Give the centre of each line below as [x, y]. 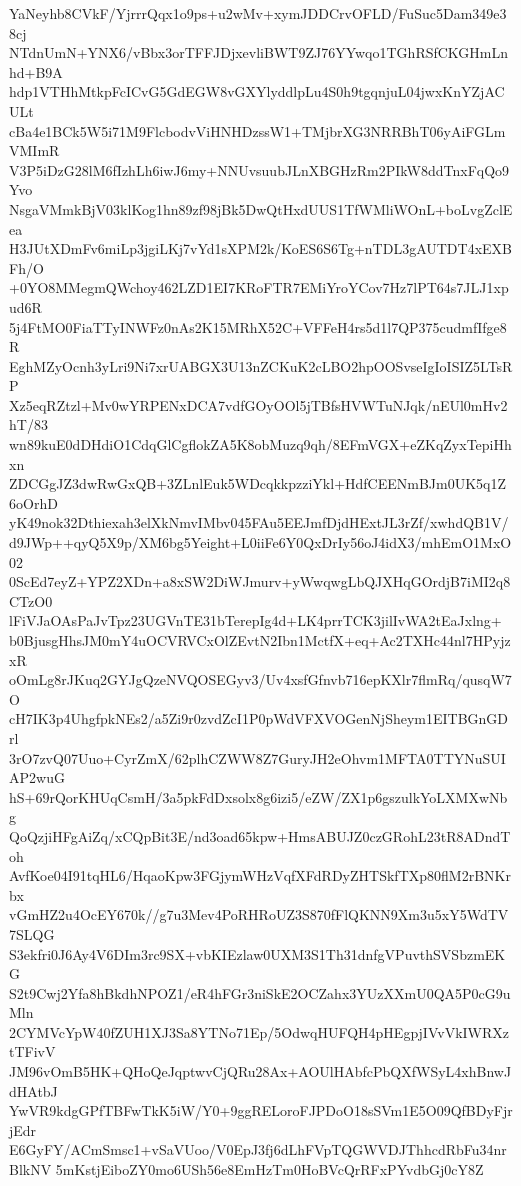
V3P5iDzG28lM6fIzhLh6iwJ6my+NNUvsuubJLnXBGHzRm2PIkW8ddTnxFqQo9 [259, 169]
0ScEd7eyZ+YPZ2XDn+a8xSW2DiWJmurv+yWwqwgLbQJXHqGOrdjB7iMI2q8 [260, 581]
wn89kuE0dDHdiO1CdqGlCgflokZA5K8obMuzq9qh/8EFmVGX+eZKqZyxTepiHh [260, 444]
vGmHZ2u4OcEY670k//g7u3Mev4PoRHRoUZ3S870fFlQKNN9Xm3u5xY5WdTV [259, 914]
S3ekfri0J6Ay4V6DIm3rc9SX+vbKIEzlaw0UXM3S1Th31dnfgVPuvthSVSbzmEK [257, 953]
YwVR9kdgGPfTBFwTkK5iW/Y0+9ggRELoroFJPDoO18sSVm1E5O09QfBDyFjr [261, 1110]
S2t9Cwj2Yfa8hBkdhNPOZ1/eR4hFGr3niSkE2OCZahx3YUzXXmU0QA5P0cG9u [260, 992]
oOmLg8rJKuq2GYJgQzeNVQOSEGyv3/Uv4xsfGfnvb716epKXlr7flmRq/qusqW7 [260, 679]
